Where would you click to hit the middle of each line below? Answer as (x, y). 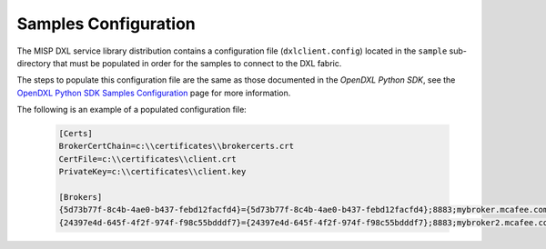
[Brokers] (81, 197)
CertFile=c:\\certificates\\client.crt (147, 159)
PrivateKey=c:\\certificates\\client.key (152, 172)
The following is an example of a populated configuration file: (132, 110)
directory (34, 63)
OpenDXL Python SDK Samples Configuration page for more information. (154, 93)
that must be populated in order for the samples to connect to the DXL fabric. (197, 63)
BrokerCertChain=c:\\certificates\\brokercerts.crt (177, 146)
